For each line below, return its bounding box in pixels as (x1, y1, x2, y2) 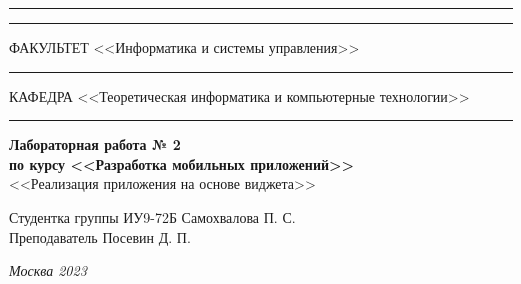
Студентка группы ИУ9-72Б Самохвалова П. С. (9, 206, 296, 227)
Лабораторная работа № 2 (9, 134, 181, 155)
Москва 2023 (9, 260, 87, 281)
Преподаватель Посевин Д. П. (9, 226, 191, 247)
